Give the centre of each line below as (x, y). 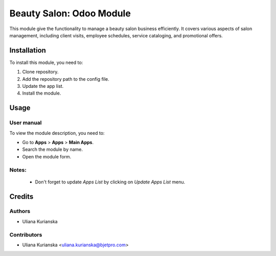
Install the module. (42, 93)
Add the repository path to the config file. (66, 79)
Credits (21, 196)
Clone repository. (40, 72)
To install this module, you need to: (46, 62)
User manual (26, 123)
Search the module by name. (53, 149)
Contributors (26, 235)
